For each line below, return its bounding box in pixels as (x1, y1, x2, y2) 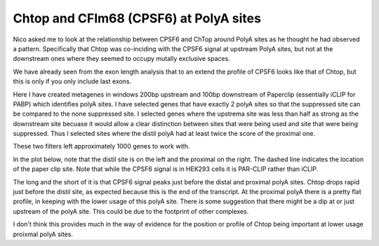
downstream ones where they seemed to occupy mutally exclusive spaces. (13, 55, 231, 63)
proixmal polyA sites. (13, 230, 74, 238)
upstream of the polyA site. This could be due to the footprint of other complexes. (13, 207, 249, 215)
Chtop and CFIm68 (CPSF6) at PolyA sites (13, 11, 261, 26)
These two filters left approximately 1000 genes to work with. (13, 142, 190, 151)
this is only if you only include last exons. (13, 77, 132, 86)
